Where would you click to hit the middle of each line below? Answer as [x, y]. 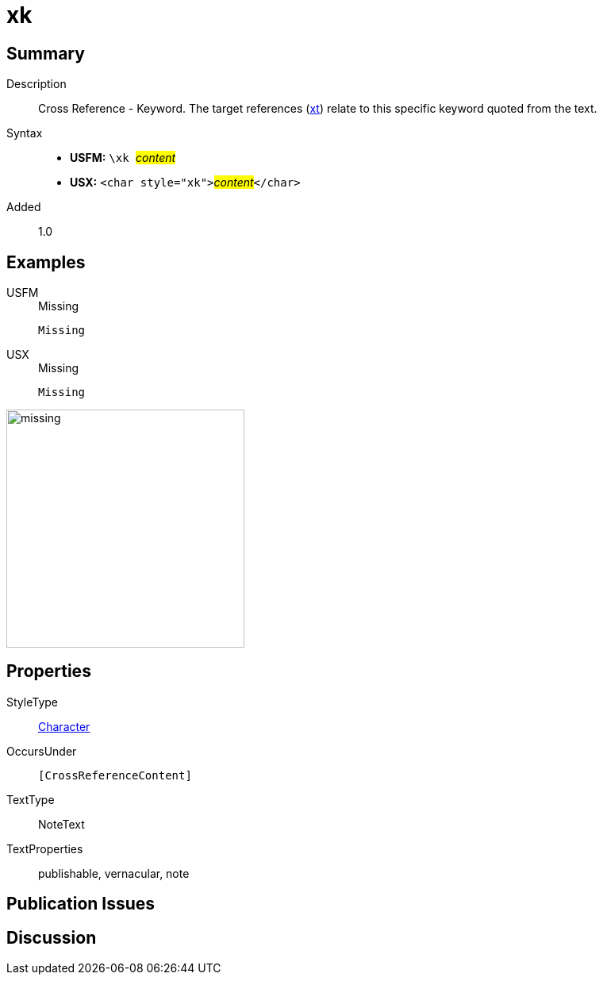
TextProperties [45, 848]
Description [36, 84]
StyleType [32, 702]
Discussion [52, 937]
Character [64, 726]
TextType [31, 799]
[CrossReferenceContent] [115, 775]
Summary [46, 53]
